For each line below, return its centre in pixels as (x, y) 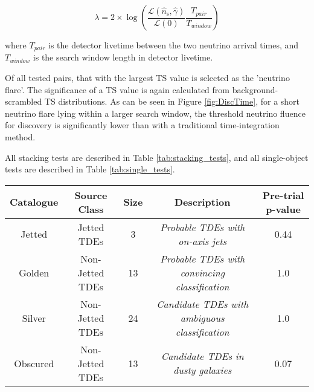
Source (91, 195)
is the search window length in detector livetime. (123, 57)
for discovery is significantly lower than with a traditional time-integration (142, 125)
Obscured (34, 363)
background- (255, 89)
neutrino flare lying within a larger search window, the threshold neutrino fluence (155, 113)
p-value (283, 209)
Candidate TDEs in (202, 356)
